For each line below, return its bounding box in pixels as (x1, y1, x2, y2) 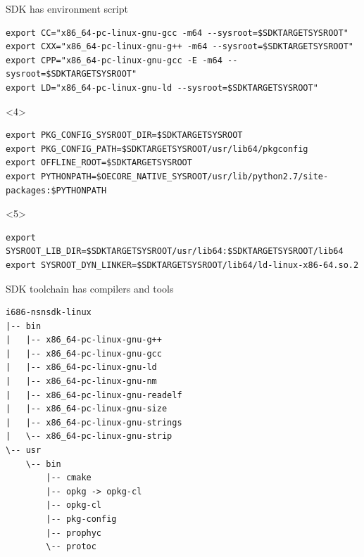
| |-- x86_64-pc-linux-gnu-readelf (6, 390, 182, 400)
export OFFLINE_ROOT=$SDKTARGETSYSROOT (6, 158, 192, 168)
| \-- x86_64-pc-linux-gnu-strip (6, 431, 172, 442)
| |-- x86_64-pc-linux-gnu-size (6, 404, 168, 414)
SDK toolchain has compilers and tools (6, 281, 174, 295)
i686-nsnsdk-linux (6, 307, 92, 318)
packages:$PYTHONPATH (6, 185, 107, 196)
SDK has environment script (6, 1, 128, 15)
